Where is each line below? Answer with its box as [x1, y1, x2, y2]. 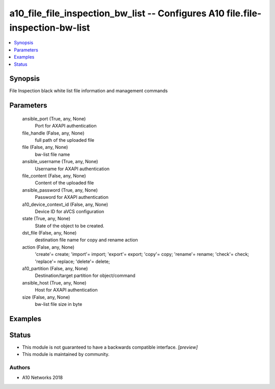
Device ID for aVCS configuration [35, 208, 104, 214]
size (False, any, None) [22, 294, 70, 300]
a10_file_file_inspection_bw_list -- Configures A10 [9, 8, 225, 19]
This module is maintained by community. [22, 351, 109, 357]
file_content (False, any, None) [22, 172, 86, 178]
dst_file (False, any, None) [22, 230, 77, 236]
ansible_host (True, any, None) [22, 279, 87, 286]
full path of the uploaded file [35, 137, 95, 143]
